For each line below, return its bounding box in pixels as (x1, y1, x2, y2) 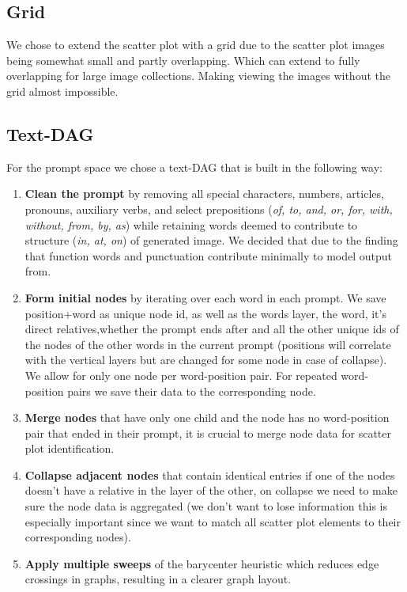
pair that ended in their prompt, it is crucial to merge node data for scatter (24, 424, 392, 441)
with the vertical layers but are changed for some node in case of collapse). (24, 351, 387, 368)
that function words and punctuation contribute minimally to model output (24, 247, 392, 264)
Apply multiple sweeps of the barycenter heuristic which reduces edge (24, 555, 379, 571)
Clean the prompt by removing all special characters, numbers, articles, (24, 185, 384, 202)
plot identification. (24, 440, 115, 457)
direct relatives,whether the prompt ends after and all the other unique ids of (24, 321, 399, 337)
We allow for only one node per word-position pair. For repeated (24, 366, 337, 383)
